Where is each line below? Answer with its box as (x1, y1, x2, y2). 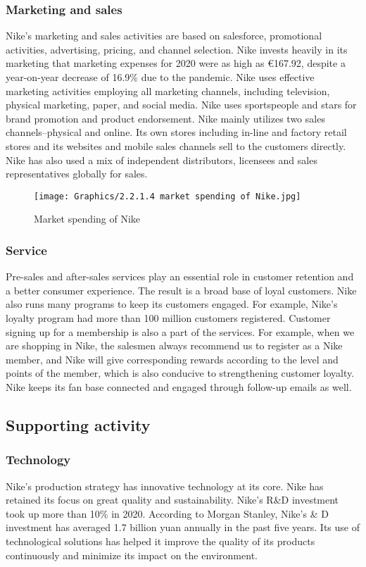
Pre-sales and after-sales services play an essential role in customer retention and (6, 269, 354, 284)
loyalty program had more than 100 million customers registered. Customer (6, 311, 331, 325)
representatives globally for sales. (6, 166, 148, 181)
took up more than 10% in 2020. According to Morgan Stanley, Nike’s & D (6, 506, 329, 521)
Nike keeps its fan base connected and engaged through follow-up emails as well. (6, 379, 352, 394)
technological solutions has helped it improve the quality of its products (6, 533, 315, 548)
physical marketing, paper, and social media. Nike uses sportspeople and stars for (6, 97, 357, 112)
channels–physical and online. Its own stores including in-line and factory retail (6, 125, 347, 139)
